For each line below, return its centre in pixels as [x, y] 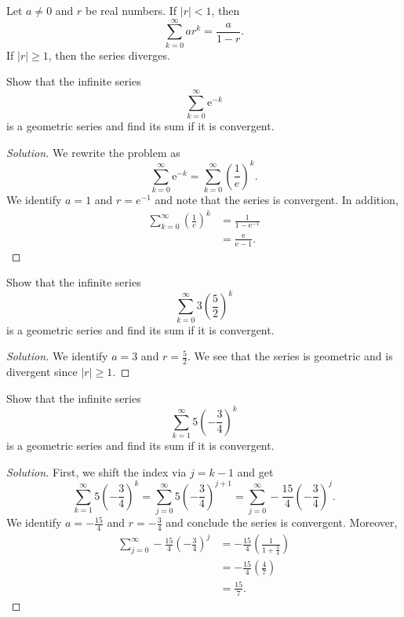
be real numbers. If [131, 10]
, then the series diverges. [109, 55]
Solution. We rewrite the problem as [93, 152]
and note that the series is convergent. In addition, [277, 200]
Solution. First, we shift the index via [96, 471]
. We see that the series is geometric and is [290, 356]
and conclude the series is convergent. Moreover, [282, 522]
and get [255, 471]
